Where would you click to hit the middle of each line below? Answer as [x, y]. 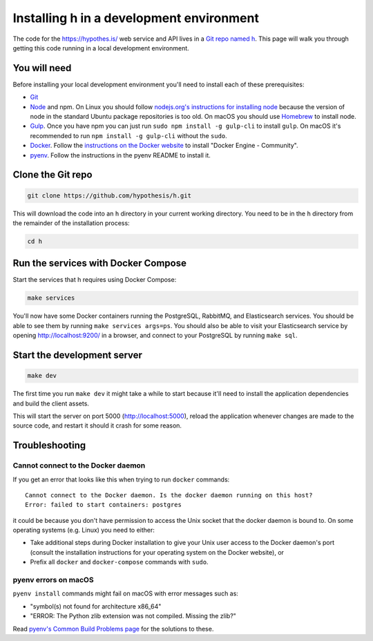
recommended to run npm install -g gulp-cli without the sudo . [128, 135]
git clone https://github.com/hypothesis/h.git [109, 195]
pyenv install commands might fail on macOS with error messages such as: [125, 593]
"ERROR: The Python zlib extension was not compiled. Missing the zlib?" [133, 616]
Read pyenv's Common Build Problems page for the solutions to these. [113, 629]
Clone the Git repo [52, 175]
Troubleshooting [49, 446]
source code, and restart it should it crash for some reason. [97, 425]
